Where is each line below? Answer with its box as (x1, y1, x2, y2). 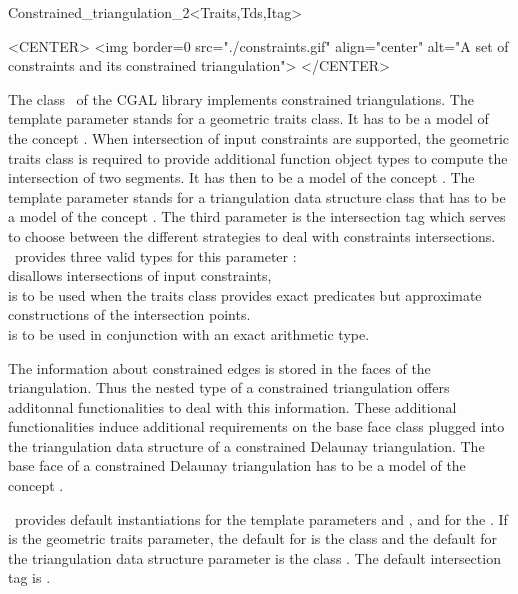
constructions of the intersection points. (8, 304, 251, 325)
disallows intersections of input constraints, (8, 265, 272, 286)
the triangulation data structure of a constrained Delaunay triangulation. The (8, 435, 485, 456)
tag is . (8, 567, 51, 588)
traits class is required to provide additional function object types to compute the (8, 147, 508, 168)
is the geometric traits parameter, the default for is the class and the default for (8, 528, 498, 549)
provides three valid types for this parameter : (14, 245, 297, 266)
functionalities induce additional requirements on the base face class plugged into (8, 416, 505, 437)
